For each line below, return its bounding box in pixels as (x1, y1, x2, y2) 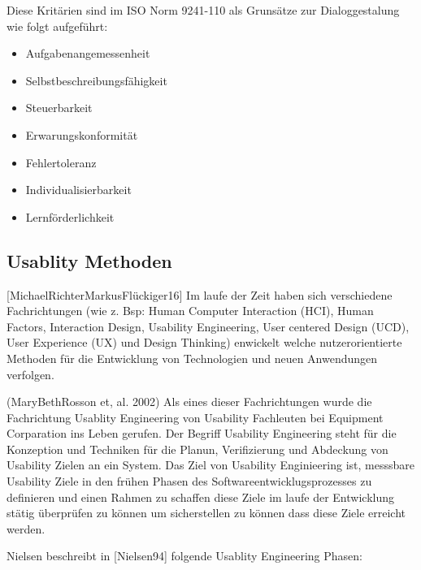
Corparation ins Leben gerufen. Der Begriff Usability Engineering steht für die (7, 425, 397, 442)
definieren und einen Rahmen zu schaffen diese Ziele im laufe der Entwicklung (7, 488, 394, 505)
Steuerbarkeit (25, 99, 93, 116)
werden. (7, 520, 46, 537)
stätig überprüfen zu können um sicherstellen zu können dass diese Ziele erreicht (7, 504, 406, 521)
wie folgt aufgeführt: (7, 17, 108, 34)
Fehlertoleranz (25, 153, 97, 171)
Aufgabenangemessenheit (25, 45, 150, 62)
